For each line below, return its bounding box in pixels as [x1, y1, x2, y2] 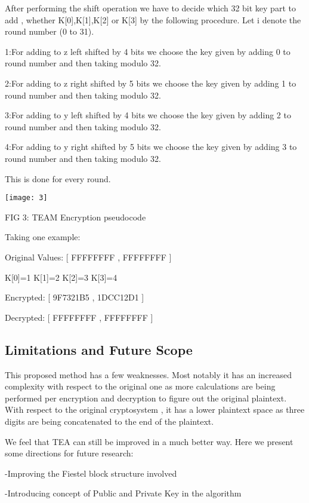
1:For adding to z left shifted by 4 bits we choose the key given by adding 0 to [5, 45, 291, 57]
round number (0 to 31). [5, 25, 94, 38]
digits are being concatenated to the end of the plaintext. [5, 415, 214, 427]
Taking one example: [5, 231, 81, 243]
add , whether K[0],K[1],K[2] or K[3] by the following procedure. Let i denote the [5, 13, 301, 26]
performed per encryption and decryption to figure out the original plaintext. [5, 391, 287, 404]
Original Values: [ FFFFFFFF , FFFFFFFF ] [5, 250, 172, 263]
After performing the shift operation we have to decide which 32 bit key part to [5, 2, 296, 14]
